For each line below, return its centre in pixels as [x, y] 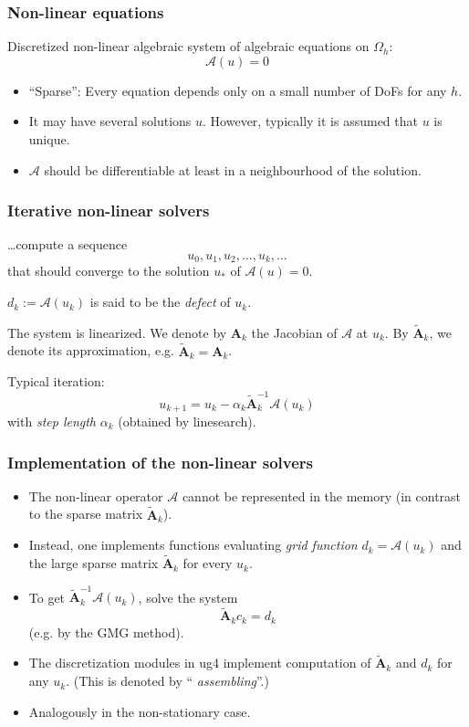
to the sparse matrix [86, 514]
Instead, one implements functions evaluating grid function [193, 545]
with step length [52, 421]
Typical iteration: [56, 381]
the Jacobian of [294, 332]
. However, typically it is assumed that [310, 121]
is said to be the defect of [160, 302]
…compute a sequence [68, 244]
